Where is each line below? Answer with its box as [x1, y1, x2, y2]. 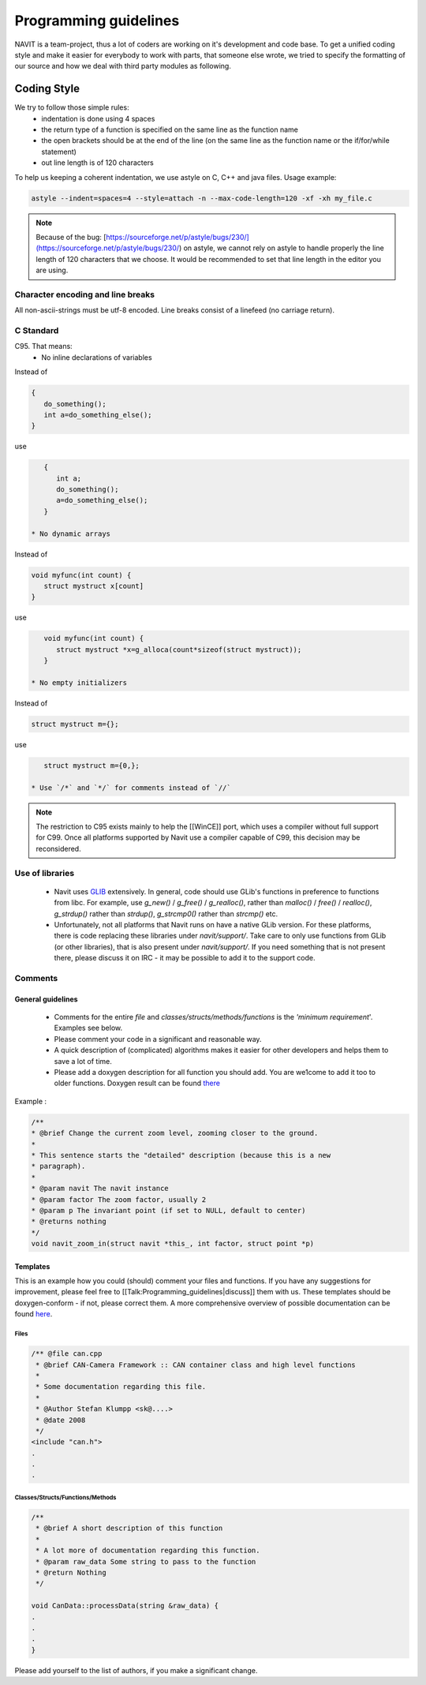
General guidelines [14, 994, 78, 1004]
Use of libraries [14, 867, 75, 878]
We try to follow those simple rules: [14, 103, 129, 112]
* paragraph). [31, 1162, 86, 1171]
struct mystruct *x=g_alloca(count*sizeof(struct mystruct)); [56, 645, 302, 654]
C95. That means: [14, 342, 73, 351]
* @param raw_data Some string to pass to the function [35, 1557, 256, 1566]
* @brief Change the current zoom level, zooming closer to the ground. [31, 1129, 319, 1138]
